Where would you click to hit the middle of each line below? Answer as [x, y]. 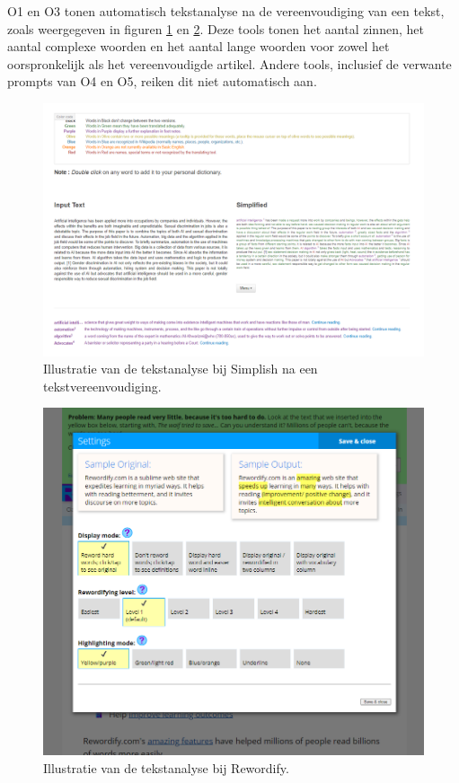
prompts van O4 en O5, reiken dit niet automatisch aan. [162, 81]
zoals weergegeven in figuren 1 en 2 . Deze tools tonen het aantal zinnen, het [216, 28]
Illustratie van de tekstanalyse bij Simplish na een [181, 369]
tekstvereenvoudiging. [102, 386]
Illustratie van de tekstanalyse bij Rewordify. [166, 767]
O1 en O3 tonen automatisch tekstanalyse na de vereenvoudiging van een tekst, [226, 11]
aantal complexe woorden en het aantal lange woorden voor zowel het [199, 46]
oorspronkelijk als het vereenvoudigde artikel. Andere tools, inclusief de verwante [229, 63]
